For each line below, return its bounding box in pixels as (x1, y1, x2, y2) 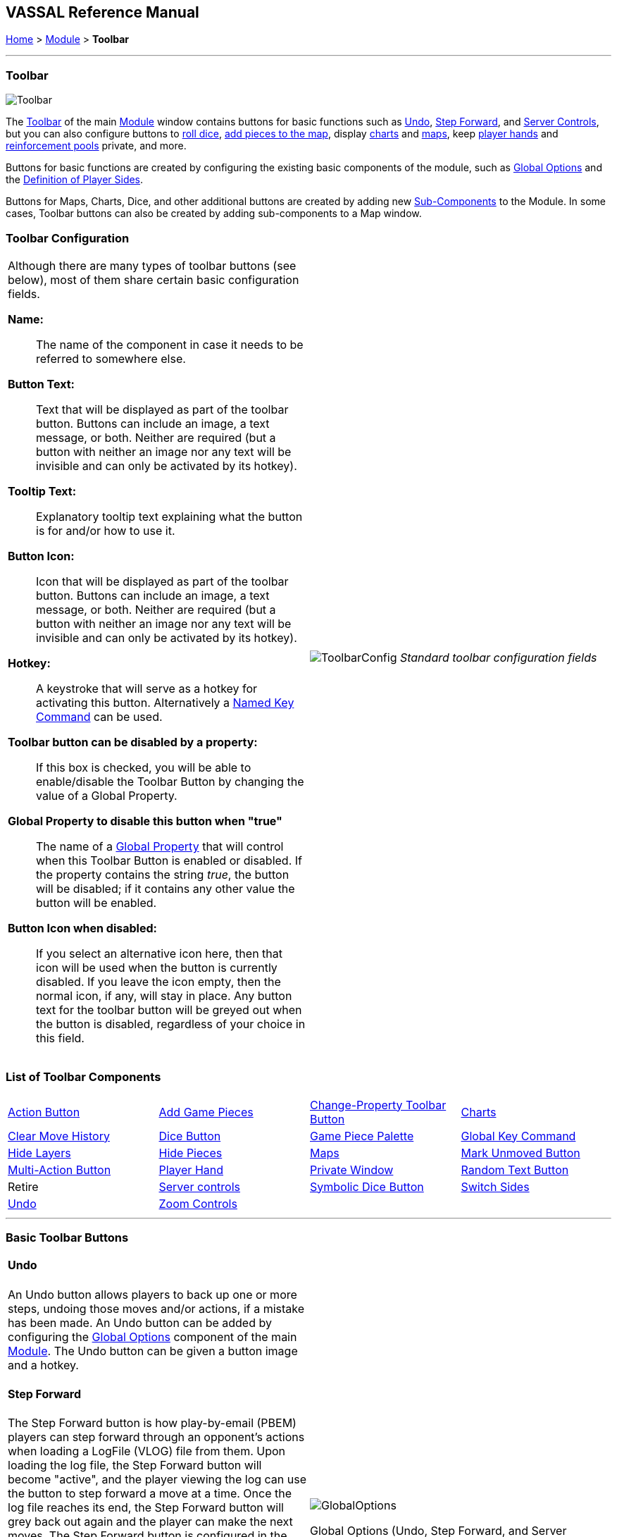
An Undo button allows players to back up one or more (8, 1287, 297, 1302)
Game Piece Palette (310, 1128, 414, 1143)
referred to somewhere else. (36, 351, 186, 366)
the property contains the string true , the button (36, 867, 289, 882)
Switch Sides (461, 1179, 530, 1194)
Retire (8, 1179, 39, 1194)
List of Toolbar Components (6, 1070, 161, 1085)
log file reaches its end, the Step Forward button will (8, 1500, 284, 1515)
